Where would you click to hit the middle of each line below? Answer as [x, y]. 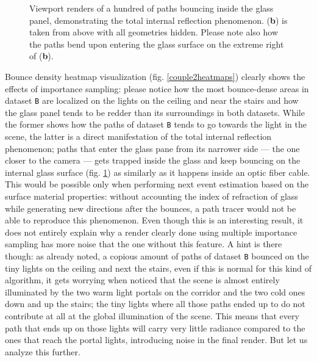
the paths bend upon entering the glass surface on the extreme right [157, 44]
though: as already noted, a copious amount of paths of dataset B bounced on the [157, 256]
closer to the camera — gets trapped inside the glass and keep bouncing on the [153, 160]
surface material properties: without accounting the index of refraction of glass [151, 196]
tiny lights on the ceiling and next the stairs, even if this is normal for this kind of [158, 268]
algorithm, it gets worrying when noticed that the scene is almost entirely [142, 280]
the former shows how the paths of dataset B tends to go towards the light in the [156, 124]
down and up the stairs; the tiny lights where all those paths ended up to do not [155, 304]
